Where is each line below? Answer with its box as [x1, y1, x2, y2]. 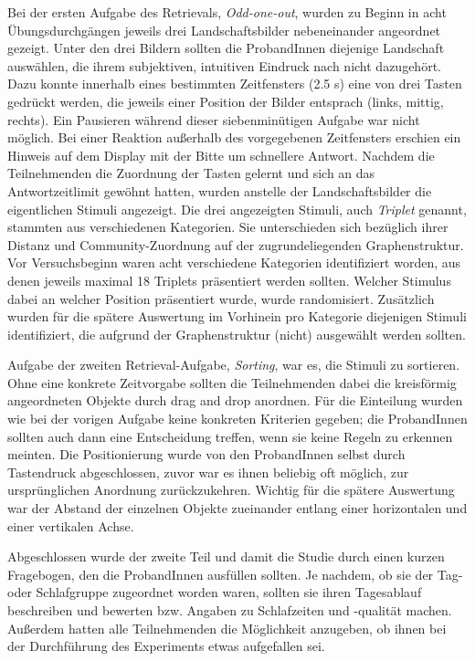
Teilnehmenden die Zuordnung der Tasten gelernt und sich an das [7, 163, 375, 183]
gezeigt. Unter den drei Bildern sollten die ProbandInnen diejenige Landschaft [7, 38, 445, 58]
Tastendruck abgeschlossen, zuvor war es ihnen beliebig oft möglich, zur [7, 462, 409, 481]
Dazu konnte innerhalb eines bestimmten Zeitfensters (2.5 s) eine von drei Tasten [7, 74, 462, 93]
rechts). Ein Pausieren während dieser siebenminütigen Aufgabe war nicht [7, 110, 420, 129]
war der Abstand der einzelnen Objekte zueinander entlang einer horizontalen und [7, 498, 468, 518]
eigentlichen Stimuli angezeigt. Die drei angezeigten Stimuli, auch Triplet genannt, [7, 199, 467, 218]
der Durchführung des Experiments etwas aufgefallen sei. [7, 636, 325, 656]
